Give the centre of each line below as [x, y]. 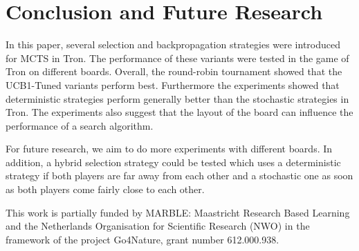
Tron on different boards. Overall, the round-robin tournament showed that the [174, 71]
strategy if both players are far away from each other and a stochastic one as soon [179, 175]
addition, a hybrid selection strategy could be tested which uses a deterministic [173, 162]
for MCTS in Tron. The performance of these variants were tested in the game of [177, 58]
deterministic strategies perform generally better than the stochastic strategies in [177, 98]
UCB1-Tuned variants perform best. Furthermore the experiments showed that [173, 84]
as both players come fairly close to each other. [105, 189]
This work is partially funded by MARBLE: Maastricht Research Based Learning [178, 212]
